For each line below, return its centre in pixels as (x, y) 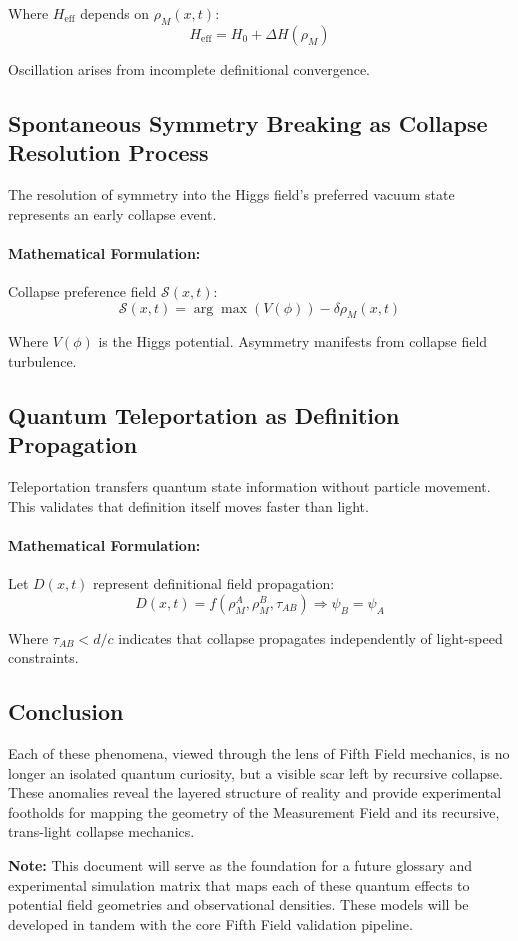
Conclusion (66, 711)
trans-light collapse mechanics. (101, 831)
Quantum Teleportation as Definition (204, 414)
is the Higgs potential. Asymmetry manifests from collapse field (293, 341)
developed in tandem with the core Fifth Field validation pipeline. (210, 923)
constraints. (43, 657)
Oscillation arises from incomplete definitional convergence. (189, 68)
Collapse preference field (82, 290)
